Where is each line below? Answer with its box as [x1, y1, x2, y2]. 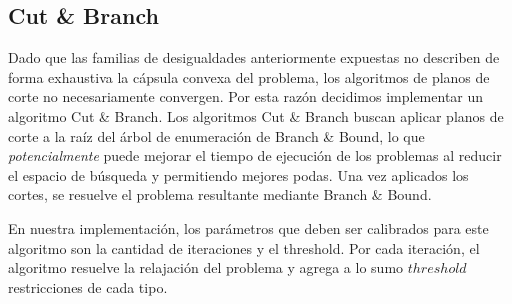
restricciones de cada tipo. [8, 276, 168, 297]
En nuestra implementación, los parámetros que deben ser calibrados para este [8, 217, 489, 238]
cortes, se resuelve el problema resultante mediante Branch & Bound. [8, 184, 432, 205]
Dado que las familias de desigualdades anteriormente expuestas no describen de [8, 47, 500, 68]
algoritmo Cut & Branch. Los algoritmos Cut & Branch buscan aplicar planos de [8, 105, 504, 126]
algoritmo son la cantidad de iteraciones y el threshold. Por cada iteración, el [8, 237, 480, 258]
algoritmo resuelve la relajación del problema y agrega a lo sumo [8, 257, 404, 278]
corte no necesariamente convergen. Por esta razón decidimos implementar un [8, 86, 484, 107]
